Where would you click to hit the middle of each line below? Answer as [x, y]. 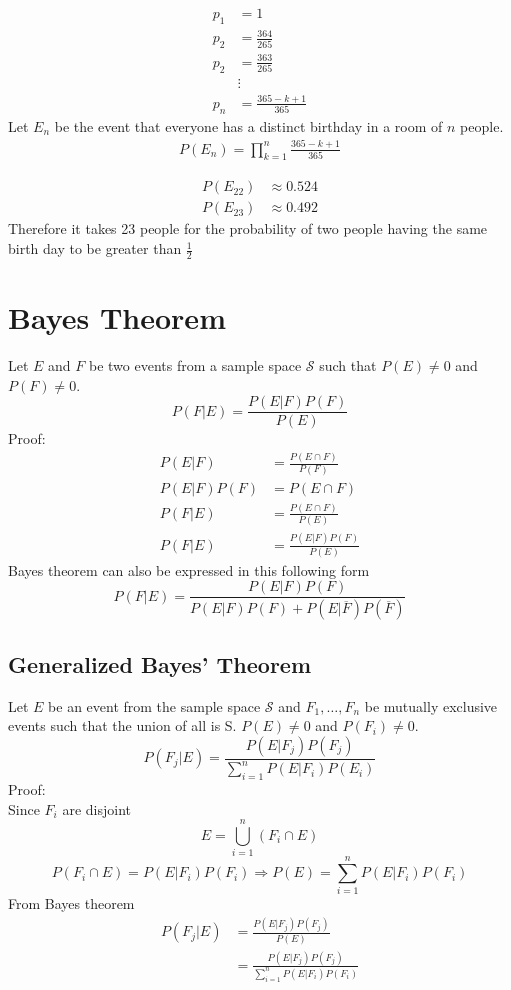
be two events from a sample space [195, 365]
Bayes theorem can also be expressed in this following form [189, 569]
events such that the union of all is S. [122, 725]
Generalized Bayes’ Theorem [160, 663]
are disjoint [96, 808]
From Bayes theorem [71, 903]
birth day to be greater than [95, 248]
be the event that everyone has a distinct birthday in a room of [248, 125]
